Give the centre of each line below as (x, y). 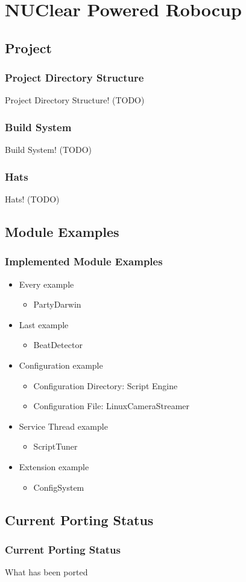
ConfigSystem (59, 487)
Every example (46, 284)
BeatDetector (58, 345)
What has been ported (46, 572)
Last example (44, 324)
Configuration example (61, 365)
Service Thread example (63, 426)
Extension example (54, 466)
